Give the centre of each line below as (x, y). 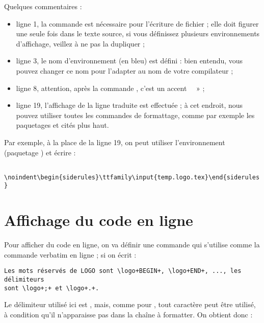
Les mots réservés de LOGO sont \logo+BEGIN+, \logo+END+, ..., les (123, 271)
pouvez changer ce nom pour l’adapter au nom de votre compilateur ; (125, 70)
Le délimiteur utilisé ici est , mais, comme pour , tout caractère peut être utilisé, (130, 304)
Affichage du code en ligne (99, 220)
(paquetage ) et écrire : (40, 152)
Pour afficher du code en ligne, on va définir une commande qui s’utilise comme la (132, 245)
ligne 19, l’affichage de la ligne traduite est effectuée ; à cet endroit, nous (129, 105)
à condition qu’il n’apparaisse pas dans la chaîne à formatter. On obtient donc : (128, 314)
